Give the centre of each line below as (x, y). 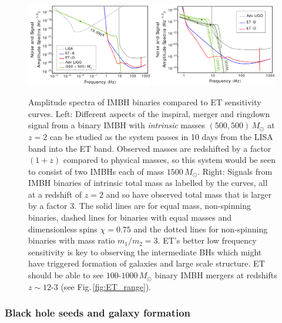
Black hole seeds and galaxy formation (98, 313)
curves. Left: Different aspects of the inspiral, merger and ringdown (149, 113)
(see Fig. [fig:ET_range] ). (106, 286)
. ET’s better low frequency (207, 240)
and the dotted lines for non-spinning (201, 229)
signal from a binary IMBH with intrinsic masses (117, 125)
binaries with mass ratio (72, 240)
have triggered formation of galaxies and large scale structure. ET (147, 263)
